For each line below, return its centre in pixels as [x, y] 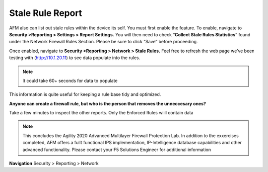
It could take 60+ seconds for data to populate [70, 81]
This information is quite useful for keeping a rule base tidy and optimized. [85, 94]
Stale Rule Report [46, 13]
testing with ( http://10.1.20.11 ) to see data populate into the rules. [75, 58]
